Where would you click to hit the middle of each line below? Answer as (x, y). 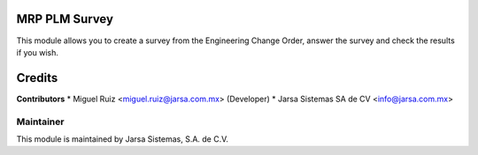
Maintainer (40, 122)
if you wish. (38, 52)
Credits (37, 78)
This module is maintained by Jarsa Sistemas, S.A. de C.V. (123, 139)
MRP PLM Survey (65, 19)
